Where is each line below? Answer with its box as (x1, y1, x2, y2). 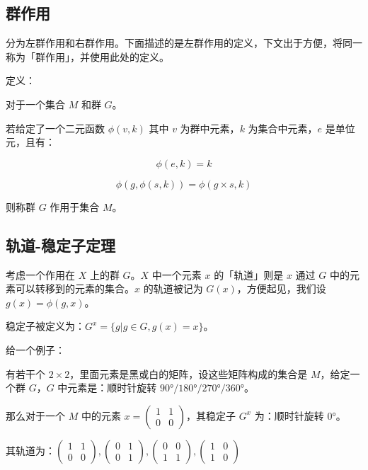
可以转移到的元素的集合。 (15, 281, 134, 296)
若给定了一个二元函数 (6, 120, 105, 135)
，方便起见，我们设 (236, 281, 326, 296)
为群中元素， (180, 120, 240, 135)
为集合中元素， (248, 120, 318, 135)
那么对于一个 (6, 408, 65, 423)
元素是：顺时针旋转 (67, 380, 157, 395)
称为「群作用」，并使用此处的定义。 (6, 49, 169, 64)
